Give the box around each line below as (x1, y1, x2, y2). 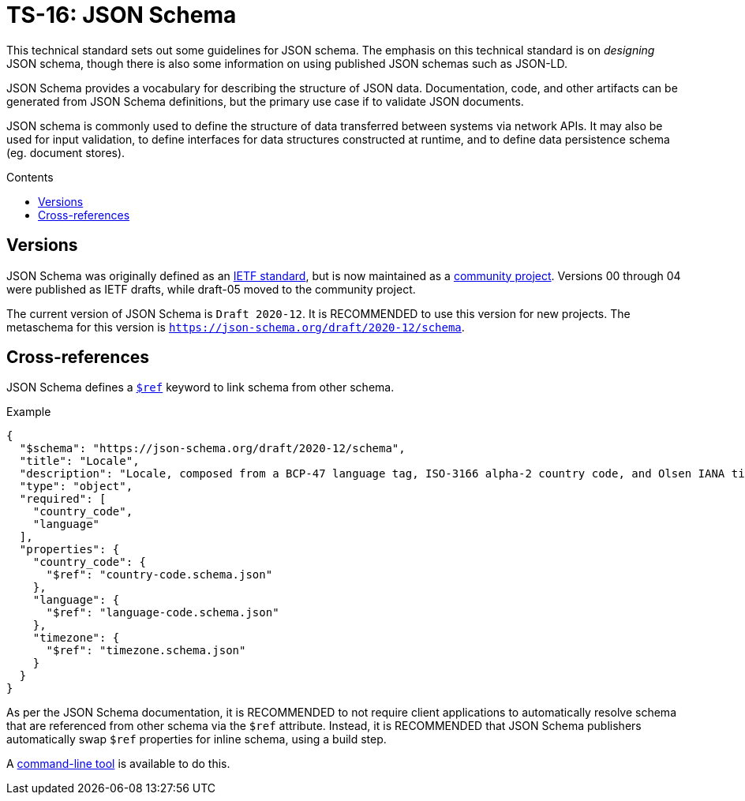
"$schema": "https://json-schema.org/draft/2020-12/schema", (19, 442, 406, 455)
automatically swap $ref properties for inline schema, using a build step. (6, 732, 387, 747)
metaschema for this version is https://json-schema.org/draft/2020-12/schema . (6, 320, 465, 334)
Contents (6, 170, 54, 184)
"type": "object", (19, 480, 133, 493)
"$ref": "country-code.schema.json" (46, 568, 273, 582)
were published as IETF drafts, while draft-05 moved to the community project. (6, 282, 416, 296)
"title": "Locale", (19, 455, 140, 468)
